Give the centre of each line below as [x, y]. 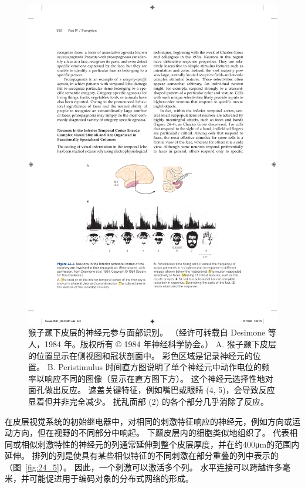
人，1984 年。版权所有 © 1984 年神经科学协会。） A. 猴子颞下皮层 [152, 343]
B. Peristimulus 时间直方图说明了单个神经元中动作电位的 [154, 367]
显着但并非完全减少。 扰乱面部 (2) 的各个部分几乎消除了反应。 [148, 401]
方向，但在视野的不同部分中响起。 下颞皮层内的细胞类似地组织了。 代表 [151, 433]
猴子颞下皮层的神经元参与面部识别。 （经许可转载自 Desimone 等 [152, 332]
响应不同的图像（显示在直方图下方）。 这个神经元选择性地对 [159, 378]
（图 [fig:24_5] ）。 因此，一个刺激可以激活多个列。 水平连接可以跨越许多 [144, 467]
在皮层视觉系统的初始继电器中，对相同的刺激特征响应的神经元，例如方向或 [148, 421]
